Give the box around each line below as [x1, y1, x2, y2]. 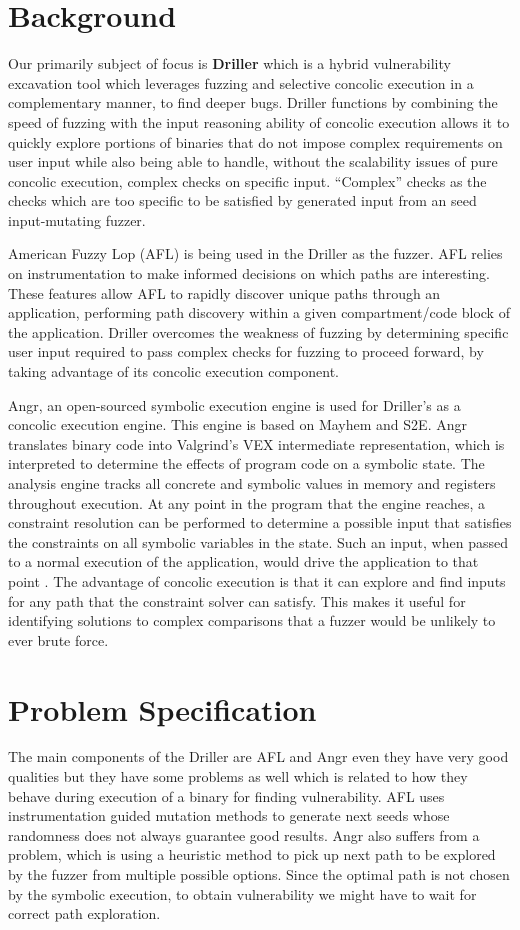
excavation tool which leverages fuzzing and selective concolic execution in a [8, 72, 474, 93]
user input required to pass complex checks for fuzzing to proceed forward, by [8, 341, 484, 362]
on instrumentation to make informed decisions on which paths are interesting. [8, 263, 490, 284]
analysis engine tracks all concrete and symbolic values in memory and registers [8, 473, 496, 493]
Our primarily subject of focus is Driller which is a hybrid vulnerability [8, 53, 451, 74]
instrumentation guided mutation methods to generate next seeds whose [8, 805, 450, 826]
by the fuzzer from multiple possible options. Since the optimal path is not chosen [8, 864, 510, 885]
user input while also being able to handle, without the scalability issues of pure [8, 151, 498, 172]
